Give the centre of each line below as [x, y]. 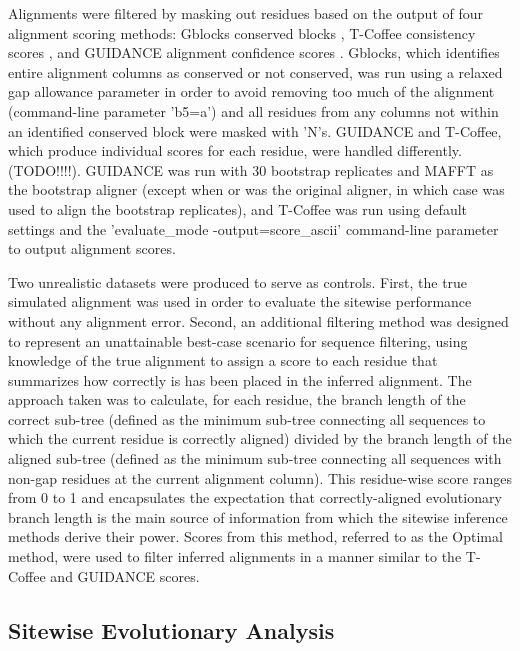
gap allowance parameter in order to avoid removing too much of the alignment [251, 91]
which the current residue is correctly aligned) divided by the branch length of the [260, 438]
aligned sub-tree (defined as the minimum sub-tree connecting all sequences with [255, 458]
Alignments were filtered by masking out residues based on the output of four [245, 13]
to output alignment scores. [92, 248]
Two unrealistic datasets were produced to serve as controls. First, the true [238, 281]
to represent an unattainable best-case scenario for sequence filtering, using [238, 340]
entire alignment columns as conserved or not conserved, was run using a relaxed [255, 71]
